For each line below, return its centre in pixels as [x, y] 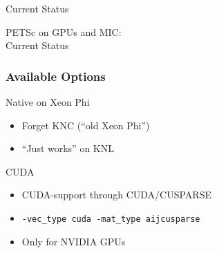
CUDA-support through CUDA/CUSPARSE [116, 195]
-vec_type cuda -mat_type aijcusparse [111, 219]
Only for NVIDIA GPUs [74, 241]
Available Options [56, 76]
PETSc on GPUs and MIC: [64, 31]
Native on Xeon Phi [48, 102]
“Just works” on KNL [68, 148]
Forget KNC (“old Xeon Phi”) [86, 125]
